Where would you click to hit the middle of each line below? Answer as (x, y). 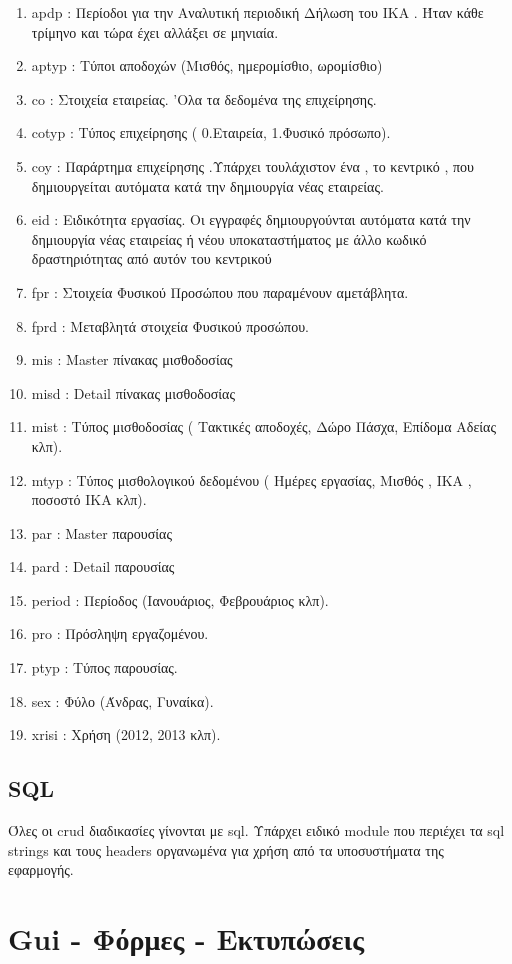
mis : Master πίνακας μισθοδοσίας (132, 359)
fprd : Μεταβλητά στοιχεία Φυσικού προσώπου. (170, 325)
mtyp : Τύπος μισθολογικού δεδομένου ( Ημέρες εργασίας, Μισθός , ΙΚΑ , (251, 479)
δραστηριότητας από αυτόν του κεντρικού (151, 258)
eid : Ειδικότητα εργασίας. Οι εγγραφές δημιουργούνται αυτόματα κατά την (251, 219)
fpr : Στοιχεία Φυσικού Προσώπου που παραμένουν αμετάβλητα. (220, 291)
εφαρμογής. (41, 869)
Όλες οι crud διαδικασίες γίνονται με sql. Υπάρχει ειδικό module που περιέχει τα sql (256, 830)
